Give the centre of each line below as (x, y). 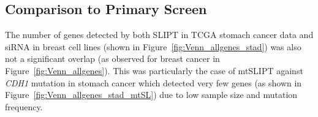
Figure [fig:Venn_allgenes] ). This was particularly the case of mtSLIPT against (154, 70)
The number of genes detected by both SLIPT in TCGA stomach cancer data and (159, 35)
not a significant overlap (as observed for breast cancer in (112, 58)
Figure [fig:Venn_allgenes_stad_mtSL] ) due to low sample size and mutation (151, 95)
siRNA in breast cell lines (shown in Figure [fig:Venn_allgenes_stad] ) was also (153, 46)
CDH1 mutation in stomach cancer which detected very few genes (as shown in (153, 82)
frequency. (24, 106)
